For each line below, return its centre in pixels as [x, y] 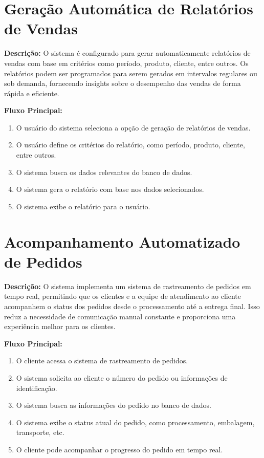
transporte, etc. [40, 432]
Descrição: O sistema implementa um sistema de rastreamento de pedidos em [128, 286]
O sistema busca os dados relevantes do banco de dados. [104, 172]
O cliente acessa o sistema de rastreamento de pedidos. [102, 361]
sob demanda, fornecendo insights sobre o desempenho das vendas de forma [123, 83]
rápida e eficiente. [32, 93]
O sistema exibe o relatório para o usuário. [83, 206]
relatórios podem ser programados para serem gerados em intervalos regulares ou [131, 73]
